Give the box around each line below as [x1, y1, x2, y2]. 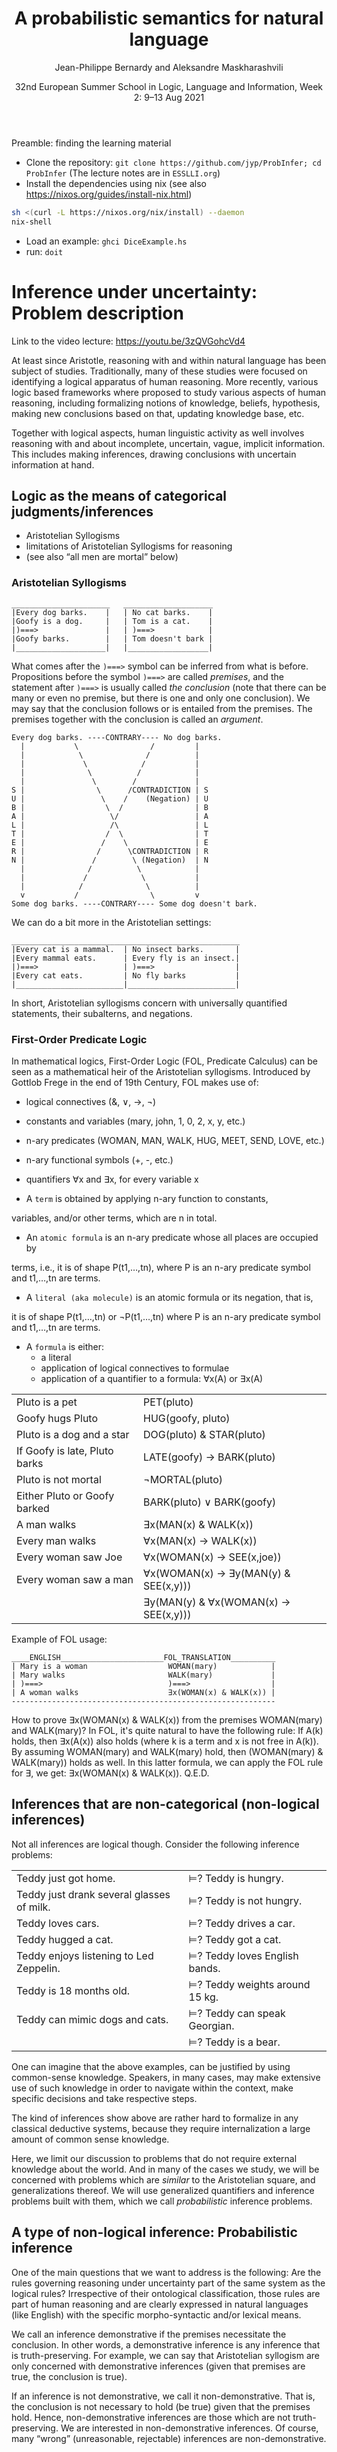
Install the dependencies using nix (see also [25, 177, 207, 189]
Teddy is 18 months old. [16, 1983, 131, 1997]
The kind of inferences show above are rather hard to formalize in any [11, 2112, 299, 2124]
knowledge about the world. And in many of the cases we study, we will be [11, 2163, 320, 2175]
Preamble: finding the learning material [11, 137, 172, 149]
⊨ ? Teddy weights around [188, 1977, 311, 1991]
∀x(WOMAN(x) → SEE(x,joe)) [143, 1550, 282, 1564]
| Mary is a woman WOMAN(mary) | [11, 1662, 276, 1672]
